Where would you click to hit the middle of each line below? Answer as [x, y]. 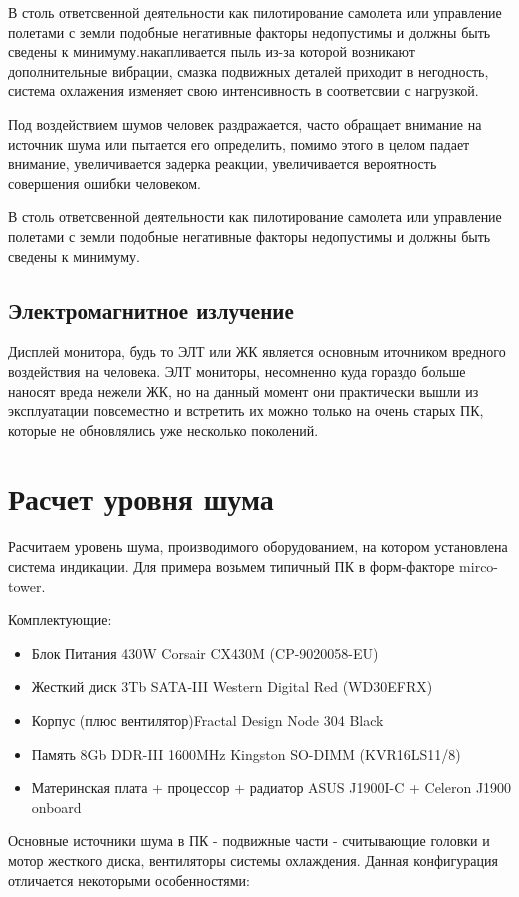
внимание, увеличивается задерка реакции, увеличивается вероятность [222, 163]
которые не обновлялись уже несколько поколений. [163, 429]
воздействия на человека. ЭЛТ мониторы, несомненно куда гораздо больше [237, 370]
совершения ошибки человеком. [104, 182]
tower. [27, 585]
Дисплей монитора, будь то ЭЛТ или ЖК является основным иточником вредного [257, 351]
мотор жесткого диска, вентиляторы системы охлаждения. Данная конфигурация [253, 859]
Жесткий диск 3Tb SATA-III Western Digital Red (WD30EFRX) [232, 686]
